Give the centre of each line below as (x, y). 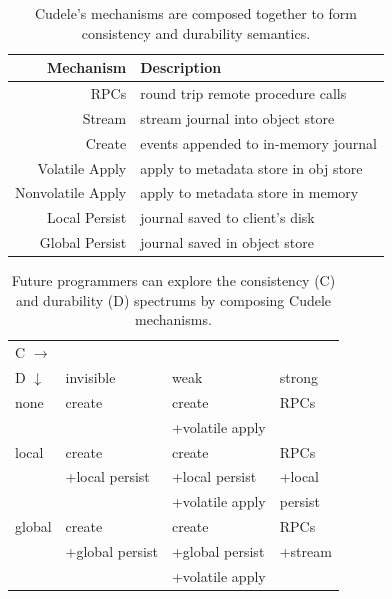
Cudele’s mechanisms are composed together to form (195, 13)
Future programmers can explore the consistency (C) (173, 280)
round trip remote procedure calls (243, 93)
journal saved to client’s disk (227, 217)
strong (298, 377)
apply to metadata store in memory (249, 192)
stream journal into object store (237, 117)
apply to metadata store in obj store (251, 167)
